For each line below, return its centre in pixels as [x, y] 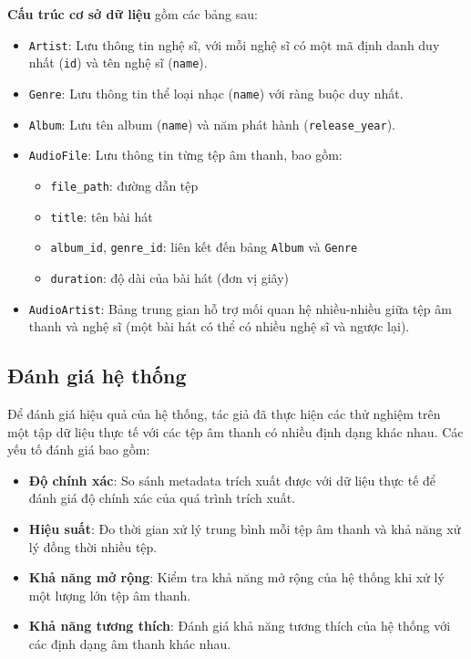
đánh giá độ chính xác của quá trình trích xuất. [162, 498]
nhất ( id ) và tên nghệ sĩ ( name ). [118, 63]
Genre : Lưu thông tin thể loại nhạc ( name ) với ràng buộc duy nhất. [216, 93]
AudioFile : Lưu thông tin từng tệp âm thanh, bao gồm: [185, 155]
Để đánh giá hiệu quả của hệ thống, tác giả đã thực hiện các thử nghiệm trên [224, 413]
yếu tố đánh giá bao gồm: [79, 450]
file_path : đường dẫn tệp [124, 185]
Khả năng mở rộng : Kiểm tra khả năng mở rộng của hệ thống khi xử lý [236, 577]
